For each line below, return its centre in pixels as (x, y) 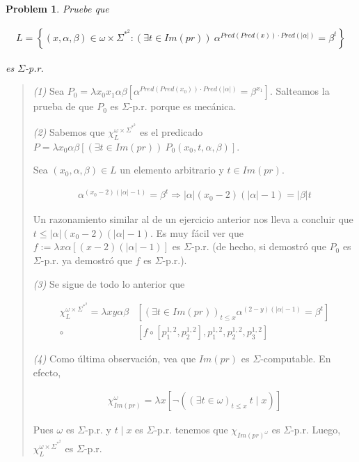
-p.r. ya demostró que (86, 260)
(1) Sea (49, 91)
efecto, (47, 372)
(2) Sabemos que (69, 131)
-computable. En (296, 359)
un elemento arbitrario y (172, 170)
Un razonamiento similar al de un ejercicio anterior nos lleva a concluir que (193, 219)
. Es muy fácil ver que (197, 232)
